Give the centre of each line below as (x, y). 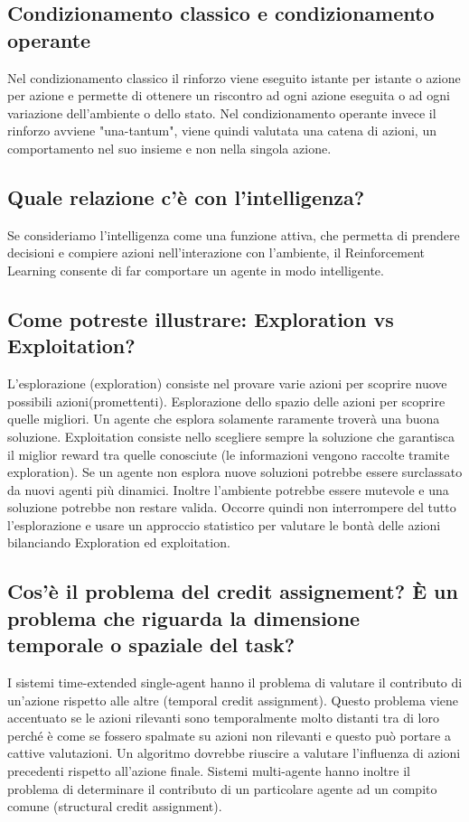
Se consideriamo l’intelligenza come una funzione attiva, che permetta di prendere (234, 234)
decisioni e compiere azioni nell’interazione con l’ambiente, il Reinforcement (216, 252)
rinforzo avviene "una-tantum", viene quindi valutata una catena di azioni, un (222, 131)
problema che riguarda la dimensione (184, 617)
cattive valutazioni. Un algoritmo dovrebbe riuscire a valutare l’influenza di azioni (234, 753)
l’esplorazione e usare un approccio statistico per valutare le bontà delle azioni (224, 524)
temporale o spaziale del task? (151, 645)
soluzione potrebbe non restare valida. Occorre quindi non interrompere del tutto (232, 507)
